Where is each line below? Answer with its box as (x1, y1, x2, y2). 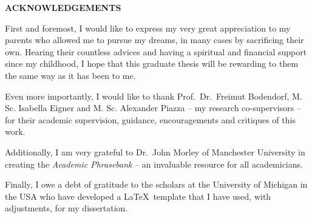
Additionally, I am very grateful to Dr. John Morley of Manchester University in (5, 145, 305, 158)
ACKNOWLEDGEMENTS (5, 1, 121, 13)
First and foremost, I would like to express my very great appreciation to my (5, 21, 291, 34)
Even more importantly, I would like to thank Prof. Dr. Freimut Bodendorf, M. (5, 89, 302, 102)
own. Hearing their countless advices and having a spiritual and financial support (5, 45, 307, 58)
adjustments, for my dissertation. (5, 202, 128, 214)
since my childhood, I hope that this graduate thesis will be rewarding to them (5, 57, 299, 70)
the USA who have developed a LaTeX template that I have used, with (5, 189, 271, 202)
